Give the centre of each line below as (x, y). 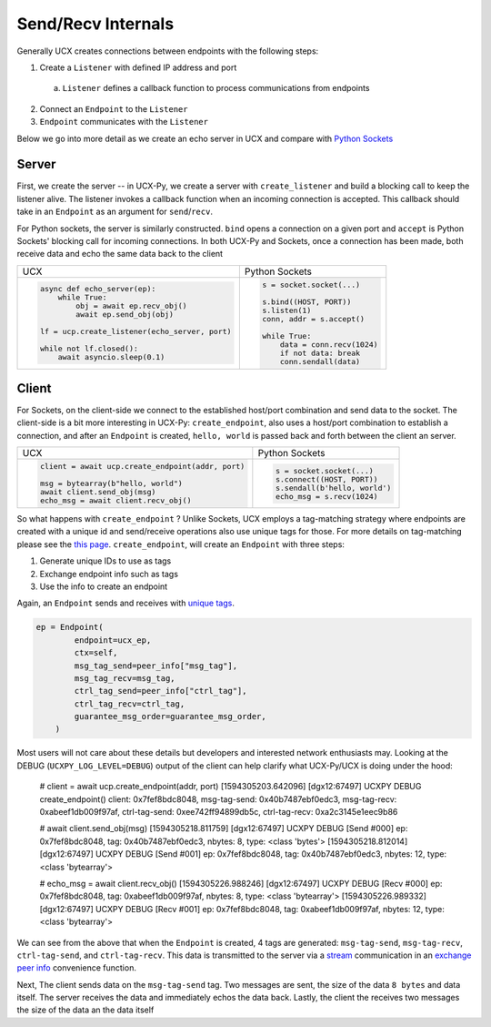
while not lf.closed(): (89, 349)
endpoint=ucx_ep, (113, 640)
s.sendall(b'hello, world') (333, 488)
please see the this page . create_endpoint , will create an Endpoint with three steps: (181, 544)
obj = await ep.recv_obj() (131, 306)
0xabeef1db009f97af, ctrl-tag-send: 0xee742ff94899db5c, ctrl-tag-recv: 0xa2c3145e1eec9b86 (219, 812)
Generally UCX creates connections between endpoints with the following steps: (168, 51)
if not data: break (320, 353)
